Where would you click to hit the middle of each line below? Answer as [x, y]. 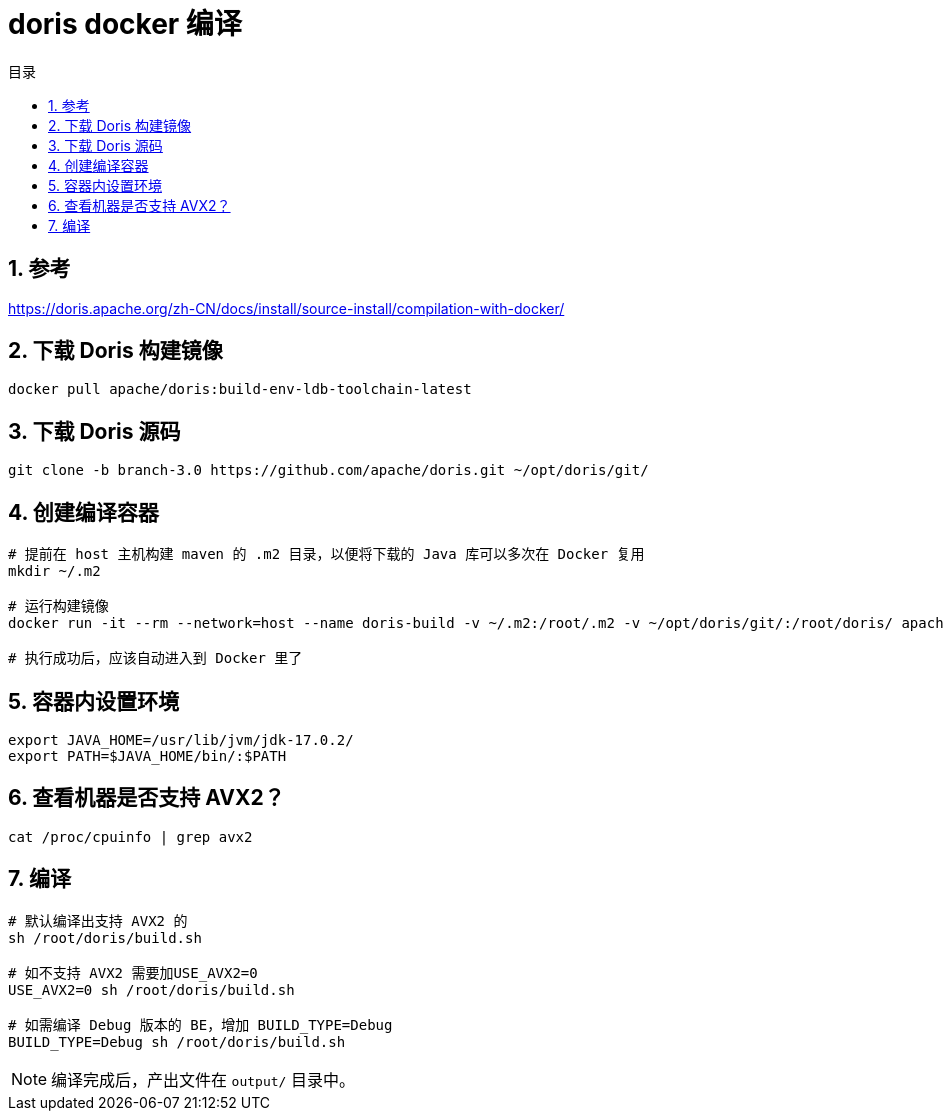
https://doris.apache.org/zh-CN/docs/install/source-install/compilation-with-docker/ [286, 308]
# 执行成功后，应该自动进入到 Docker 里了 [155, 658]
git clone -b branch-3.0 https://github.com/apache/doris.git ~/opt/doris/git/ [328, 470]
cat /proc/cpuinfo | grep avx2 [130, 836]
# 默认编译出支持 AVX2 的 [98, 920]
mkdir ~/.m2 [54, 571]
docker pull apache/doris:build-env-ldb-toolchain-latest [240, 389]
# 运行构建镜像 [58, 606]
